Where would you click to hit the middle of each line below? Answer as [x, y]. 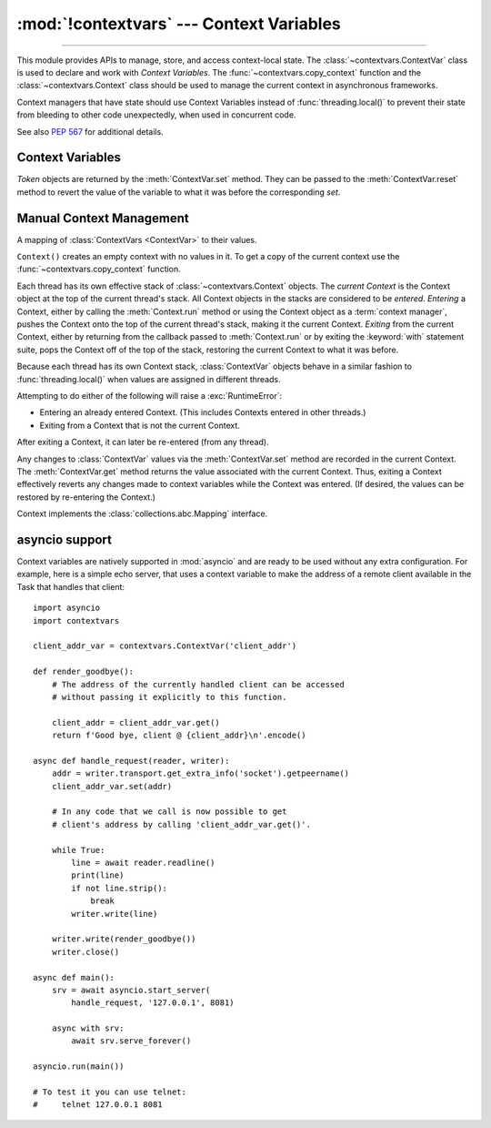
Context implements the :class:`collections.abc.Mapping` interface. [142, 513]
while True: [78, 850]
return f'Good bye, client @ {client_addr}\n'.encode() [179, 736]
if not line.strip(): [120, 888]
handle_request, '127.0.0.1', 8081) [153, 1003]
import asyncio [67, 608]
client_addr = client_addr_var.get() [135, 722]
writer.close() [85, 952]
